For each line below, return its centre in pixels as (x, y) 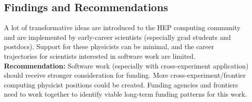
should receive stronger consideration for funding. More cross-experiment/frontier (125, 75)
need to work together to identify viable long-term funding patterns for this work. (126, 94)
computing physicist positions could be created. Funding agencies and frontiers (121, 84)
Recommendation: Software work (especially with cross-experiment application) (126, 65)
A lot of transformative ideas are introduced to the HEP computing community (122, 27)
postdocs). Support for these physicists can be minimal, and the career (109, 46)
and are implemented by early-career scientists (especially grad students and (118, 37)
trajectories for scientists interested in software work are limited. (100, 56)
